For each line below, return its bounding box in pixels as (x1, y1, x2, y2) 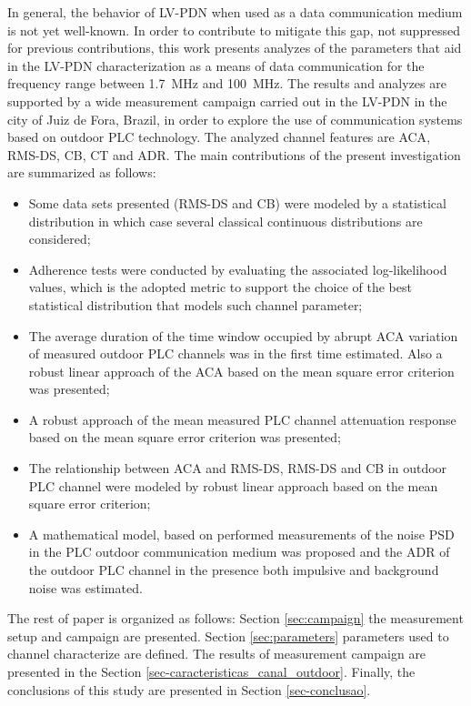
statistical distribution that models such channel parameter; (28, 295, 363, 314)
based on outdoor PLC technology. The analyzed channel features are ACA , (7, 127, 431, 146)
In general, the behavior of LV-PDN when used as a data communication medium (7, 3, 463, 21)
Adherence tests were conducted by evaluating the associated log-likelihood (28, 259, 447, 278)
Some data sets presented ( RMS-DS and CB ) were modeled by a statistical (28, 193, 446, 212)
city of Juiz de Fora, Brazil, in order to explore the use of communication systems (7, 109, 463, 128)
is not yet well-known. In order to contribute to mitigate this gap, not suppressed (7, 20, 460, 39)
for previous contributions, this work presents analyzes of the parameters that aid (7, 38, 462, 57)
